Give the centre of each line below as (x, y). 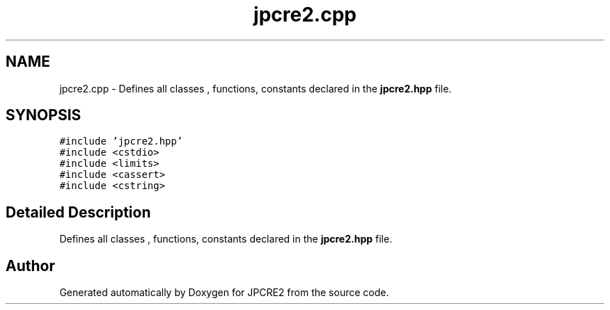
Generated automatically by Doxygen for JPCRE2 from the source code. (224, 293)
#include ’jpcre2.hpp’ (121, 141)
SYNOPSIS (44, 115)
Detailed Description (78, 212)
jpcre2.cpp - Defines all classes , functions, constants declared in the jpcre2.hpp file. (256, 88)
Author (30, 266)
